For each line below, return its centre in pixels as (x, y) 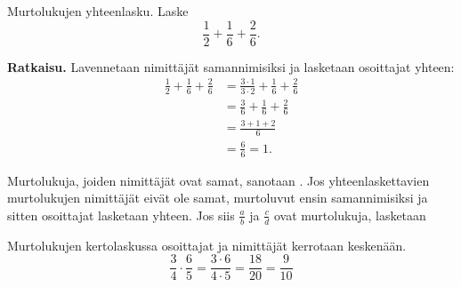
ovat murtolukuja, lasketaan (350, 215)
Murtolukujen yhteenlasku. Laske (98, 11)
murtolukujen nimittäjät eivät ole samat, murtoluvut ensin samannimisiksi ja (218, 198)
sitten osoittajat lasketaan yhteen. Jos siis (121, 215)
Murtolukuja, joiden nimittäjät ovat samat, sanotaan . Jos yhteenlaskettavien (218, 180)
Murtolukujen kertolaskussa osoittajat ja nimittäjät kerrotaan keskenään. (207, 245)
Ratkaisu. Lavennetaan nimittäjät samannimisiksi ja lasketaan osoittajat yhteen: (231, 66)
